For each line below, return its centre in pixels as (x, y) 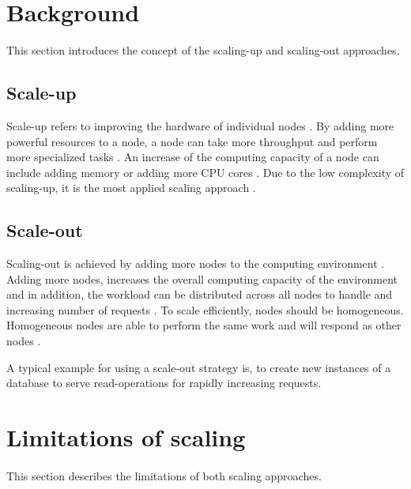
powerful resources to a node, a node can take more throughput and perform (192, 141)
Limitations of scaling (126, 437)
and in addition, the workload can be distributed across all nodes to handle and (200, 294)
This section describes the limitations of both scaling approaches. (164, 475)
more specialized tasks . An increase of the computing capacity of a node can (193, 157)
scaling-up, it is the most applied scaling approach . (131, 188)
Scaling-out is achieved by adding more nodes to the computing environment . (196, 263)
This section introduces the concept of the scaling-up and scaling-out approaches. (203, 50)
